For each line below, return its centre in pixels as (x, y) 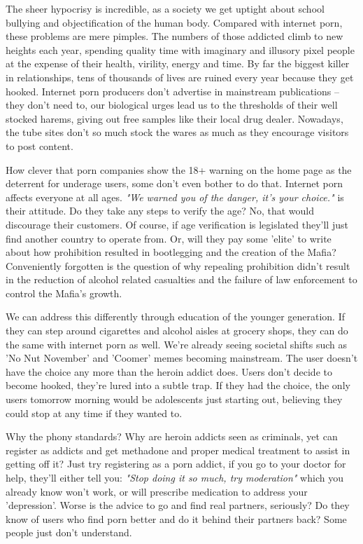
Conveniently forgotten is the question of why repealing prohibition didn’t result (178, 265)
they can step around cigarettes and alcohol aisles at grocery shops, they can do (177, 331)
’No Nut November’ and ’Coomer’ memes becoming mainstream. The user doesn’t (182, 358)
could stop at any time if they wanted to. (94, 413)
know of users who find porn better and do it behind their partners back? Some (176, 518)
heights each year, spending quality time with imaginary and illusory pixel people (180, 49)
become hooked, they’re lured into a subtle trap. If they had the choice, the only (178, 385)
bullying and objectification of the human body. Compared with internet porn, (174, 22)
